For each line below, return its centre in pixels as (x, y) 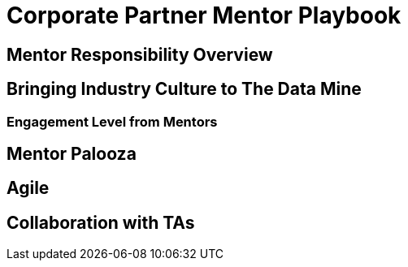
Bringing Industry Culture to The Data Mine (184, 89)
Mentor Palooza (72, 154)
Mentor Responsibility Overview (140, 54)
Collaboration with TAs (101, 222)
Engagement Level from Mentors (112, 121)
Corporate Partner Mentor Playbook (204, 15)
